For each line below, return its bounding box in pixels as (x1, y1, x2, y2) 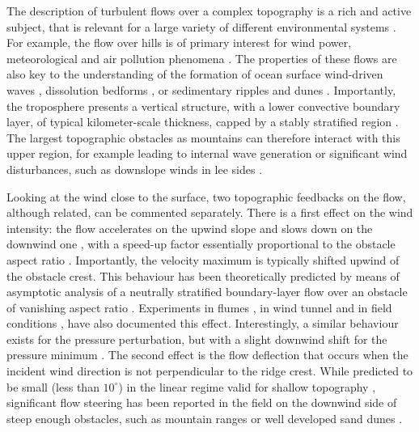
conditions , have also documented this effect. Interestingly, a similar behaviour (6, 315, 399, 332)
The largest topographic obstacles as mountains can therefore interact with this (6, 129, 400, 146)
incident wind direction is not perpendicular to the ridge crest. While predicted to (6, 362, 413, 379)
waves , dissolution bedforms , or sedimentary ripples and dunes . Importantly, (6, 81, 396, 98)
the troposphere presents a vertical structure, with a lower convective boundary (6, 97, 400, 114)
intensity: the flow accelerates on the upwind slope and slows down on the (6, 219, 373, 236)
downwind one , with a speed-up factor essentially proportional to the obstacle (6, 235, 396, 252)
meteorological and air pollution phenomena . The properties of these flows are (6, 49, 397, 66)
